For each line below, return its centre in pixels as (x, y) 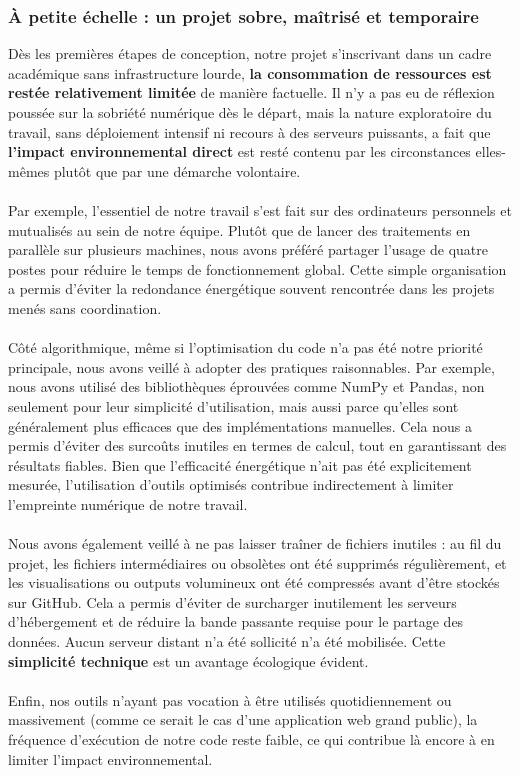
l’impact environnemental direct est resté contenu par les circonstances (239, 151)
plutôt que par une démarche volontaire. (177, 170)
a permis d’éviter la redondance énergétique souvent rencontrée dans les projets (251, 288)
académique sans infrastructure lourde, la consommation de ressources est (250, 72)
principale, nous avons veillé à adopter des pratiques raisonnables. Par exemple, (251, 366)
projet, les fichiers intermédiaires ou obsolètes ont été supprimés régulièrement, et (257, 562)
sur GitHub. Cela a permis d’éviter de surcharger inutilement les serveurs (232, 601)
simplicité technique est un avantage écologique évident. (188, 660)
